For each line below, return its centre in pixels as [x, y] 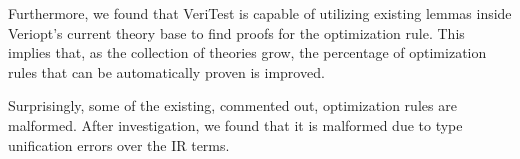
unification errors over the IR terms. [119, 144]
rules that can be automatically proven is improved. [166, 71]
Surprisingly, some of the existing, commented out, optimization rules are [232, 105]
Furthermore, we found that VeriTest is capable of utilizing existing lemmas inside [260, 13]
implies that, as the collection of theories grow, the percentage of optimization [247, 52]
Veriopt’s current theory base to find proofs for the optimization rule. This [236, 32]
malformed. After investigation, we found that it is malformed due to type [235, 124]
